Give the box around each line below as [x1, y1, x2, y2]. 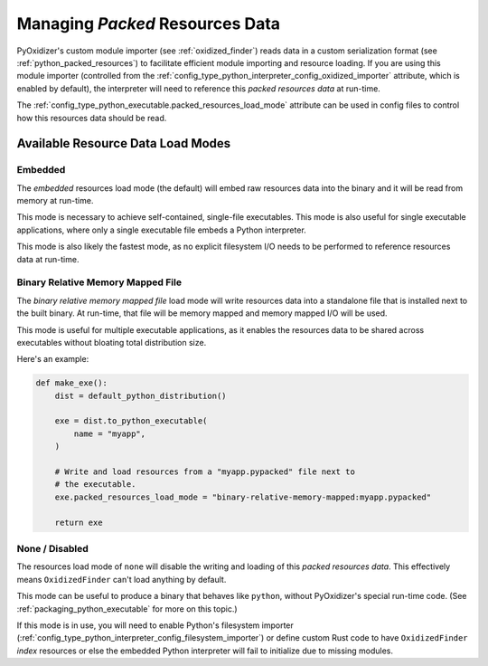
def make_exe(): [35, 378, 108, 388]
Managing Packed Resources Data [16, 14, 280, 33]
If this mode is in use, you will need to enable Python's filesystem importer [16, 620, 294, 631]
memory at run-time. [16, 195, 94, 206]
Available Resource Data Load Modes [16, 136, 231, 151]
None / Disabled [16, 542, 89, 555]
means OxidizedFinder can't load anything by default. [16, 574, 227, 585]
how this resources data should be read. [16, 112, 167, 123]
